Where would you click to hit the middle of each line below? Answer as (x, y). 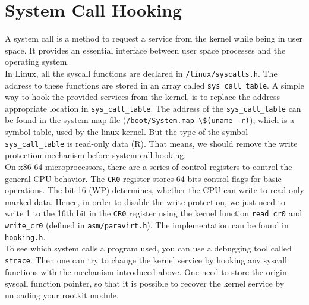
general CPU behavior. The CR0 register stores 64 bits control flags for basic (143, 178)
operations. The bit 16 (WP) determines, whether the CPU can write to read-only (154, 190)
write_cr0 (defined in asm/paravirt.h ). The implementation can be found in (147, 225)
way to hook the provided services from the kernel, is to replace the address (142, 97)
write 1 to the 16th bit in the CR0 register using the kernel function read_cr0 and (154, 213)
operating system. (37, 62)
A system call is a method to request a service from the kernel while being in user (154, 38)
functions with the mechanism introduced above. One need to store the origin (146, 271)
